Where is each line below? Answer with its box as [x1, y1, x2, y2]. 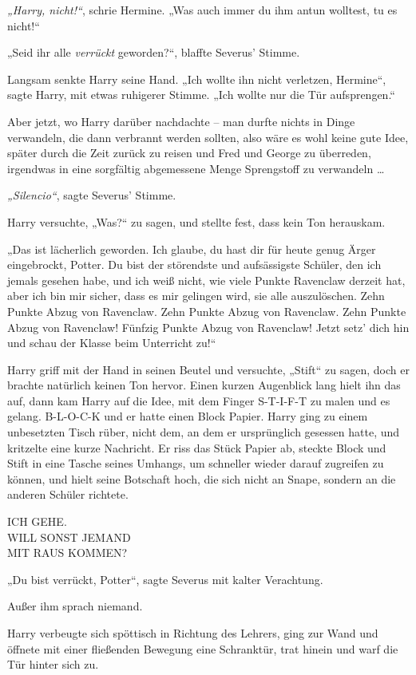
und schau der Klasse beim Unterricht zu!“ [7, 334, 216, 351]
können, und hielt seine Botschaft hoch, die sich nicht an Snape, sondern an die [7, 470, 396, 487]
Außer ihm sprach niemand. [7, 598, 143, 614]
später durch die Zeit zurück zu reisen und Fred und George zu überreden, [7, 144, 371, 161]
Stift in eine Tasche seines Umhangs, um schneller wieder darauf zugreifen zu [7, 455, 384, 472]
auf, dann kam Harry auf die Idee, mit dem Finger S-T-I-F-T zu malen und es [7, 392, 390, 409]
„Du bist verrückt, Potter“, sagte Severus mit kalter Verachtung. [7, 570, 323, 587]
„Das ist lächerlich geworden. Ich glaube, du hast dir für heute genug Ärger [7, 240, 376, 257]
